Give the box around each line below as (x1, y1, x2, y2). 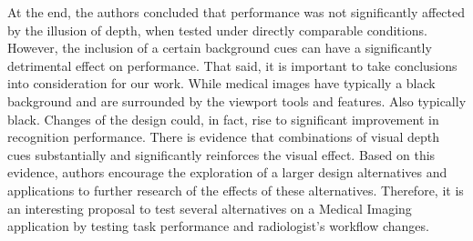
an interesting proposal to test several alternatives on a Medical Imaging (7, 198, 412, 217)
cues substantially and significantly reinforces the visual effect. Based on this (7, 145, 436, 164)
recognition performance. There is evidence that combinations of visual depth (7, 127, 440, 146)
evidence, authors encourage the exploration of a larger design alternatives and (7, 163, 447, 182)
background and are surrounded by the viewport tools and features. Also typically (7, 91, 467, 110)
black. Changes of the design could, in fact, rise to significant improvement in (7, 109, 439, 128)
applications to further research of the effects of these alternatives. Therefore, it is (7, 180, 464, 199)
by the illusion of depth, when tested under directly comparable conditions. (7, 20, 427, 39)
